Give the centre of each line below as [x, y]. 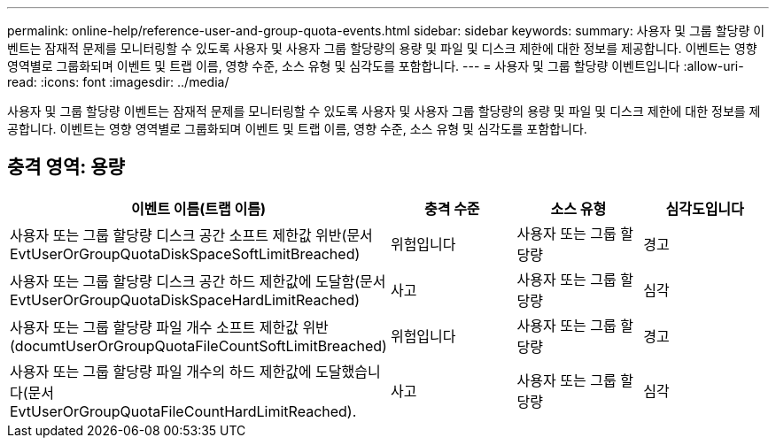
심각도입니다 [705, 208]
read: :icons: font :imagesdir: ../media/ [118, 82]
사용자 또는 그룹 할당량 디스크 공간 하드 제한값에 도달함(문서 [198, 281]
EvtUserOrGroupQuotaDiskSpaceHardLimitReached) [185, 299]
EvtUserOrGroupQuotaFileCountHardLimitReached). [183, 411]
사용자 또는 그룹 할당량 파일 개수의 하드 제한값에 [161, 371]
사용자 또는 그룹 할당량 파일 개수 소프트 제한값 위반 [169, 327]
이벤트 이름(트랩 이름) [198, 208]
